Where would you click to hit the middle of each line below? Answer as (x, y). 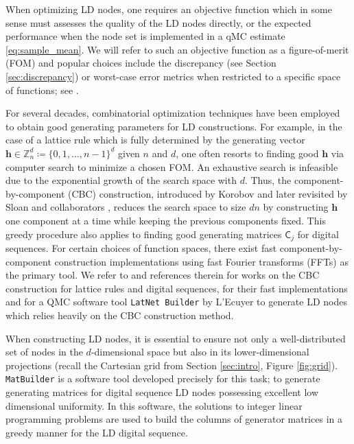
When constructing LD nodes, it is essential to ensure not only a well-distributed (176, 338)
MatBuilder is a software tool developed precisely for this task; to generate (163, 378)
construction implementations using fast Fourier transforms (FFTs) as (201, 261)
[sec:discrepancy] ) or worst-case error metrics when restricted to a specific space (173, 76)
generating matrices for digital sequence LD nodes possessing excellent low (162, 392)
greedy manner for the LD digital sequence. (97, 432)
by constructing (296, 207)
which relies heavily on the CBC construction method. (120, 315)
